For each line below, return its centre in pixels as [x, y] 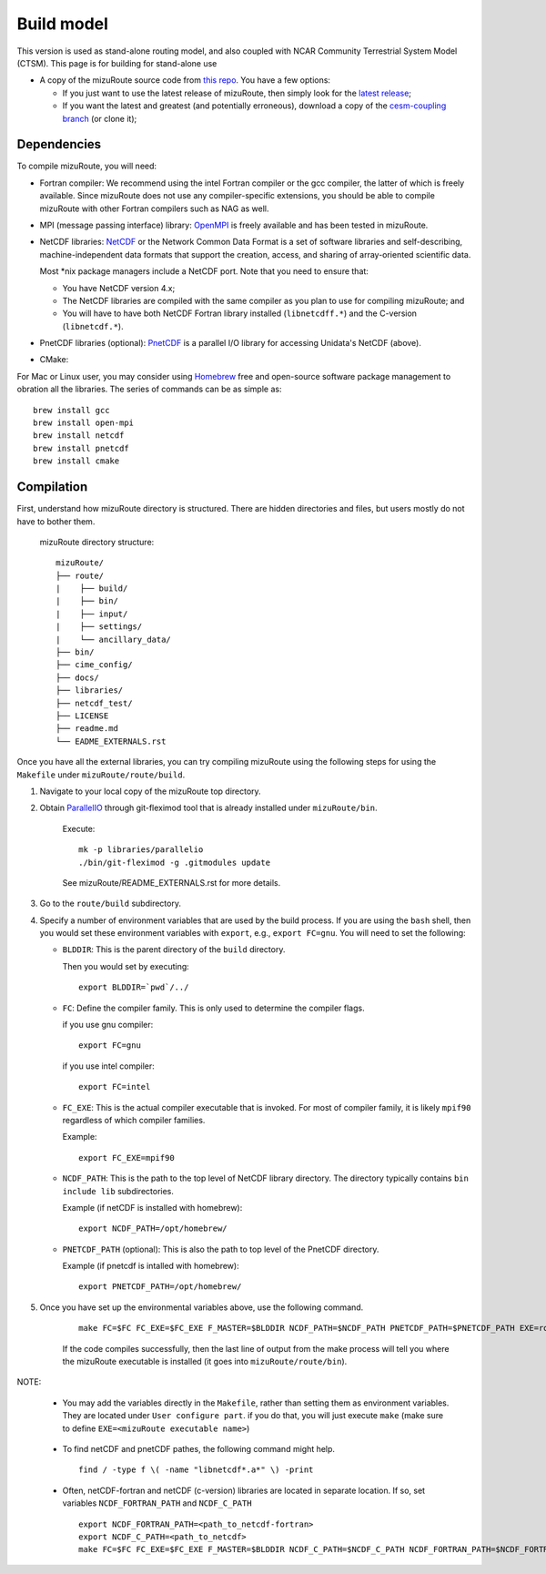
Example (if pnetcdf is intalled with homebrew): [151, 1266]
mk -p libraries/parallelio [141, 850]
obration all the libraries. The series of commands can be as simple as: [149, 389]
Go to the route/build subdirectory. [111, 904]
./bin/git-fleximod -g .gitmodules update [175, 862]
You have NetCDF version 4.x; [119, 288]
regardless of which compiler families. [134, 1120]
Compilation [52, 487]
